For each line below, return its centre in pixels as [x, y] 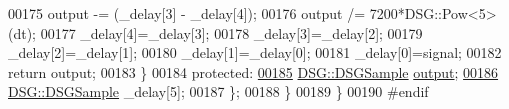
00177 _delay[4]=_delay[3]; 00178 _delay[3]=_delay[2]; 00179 [231, 32]
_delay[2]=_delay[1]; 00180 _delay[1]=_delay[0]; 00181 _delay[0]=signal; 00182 [255, 52]
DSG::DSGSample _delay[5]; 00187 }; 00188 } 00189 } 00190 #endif [218, 91]
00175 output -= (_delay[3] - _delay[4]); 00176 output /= [187, 13]
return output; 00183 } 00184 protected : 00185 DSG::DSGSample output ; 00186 [253, 71]
